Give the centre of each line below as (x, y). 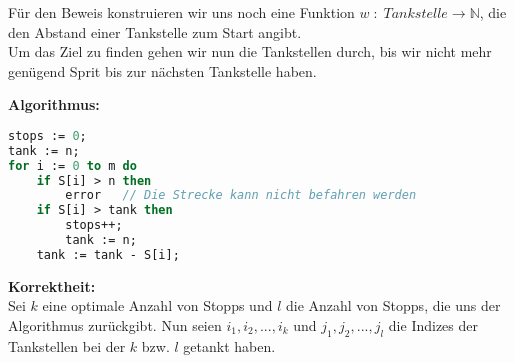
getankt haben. (229, 345)
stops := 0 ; (47, 135)
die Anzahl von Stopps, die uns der (393, 305)
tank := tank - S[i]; (108, 254)
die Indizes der (433, 325)
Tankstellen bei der (67, 345)
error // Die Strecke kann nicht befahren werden (241, 195)
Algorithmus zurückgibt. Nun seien (115, 325)
